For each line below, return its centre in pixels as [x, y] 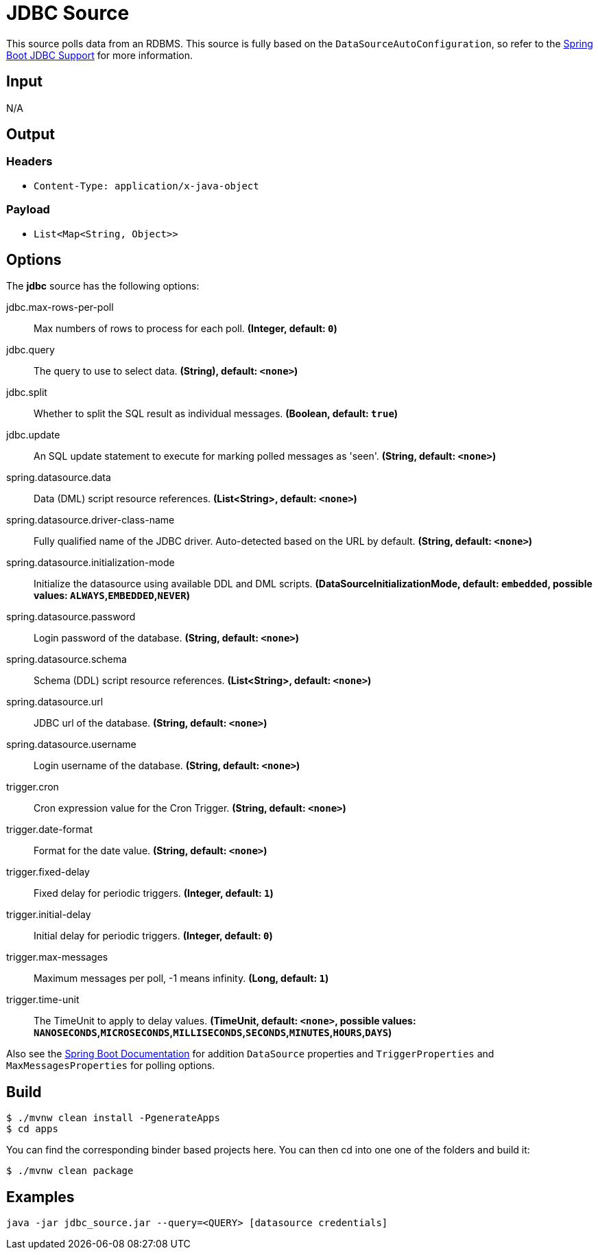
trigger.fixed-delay [48, 872]
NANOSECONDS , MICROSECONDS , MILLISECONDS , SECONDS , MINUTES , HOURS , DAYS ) [213, 1033]
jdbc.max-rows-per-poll [60, 307]
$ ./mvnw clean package [70, 1171]
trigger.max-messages [57, 957]
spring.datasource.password [71, 617]
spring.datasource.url [55, 702]
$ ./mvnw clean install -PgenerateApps [113, 1118]
